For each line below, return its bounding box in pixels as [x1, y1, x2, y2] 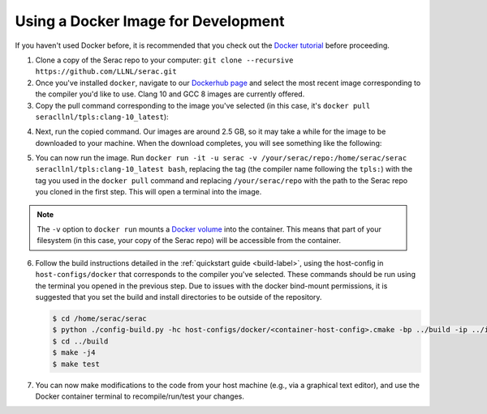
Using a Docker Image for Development [15, 12, 285, 30]
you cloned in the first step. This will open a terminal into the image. [35, 187, 262, 197]
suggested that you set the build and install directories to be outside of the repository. [35, 292, 322, 301]
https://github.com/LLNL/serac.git [35, 67, 178, 76]
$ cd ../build [52, 336, 109, 346]
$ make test [52, 359, 101, 369]
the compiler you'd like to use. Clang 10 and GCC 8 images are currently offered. [35, 89, 305, 99]
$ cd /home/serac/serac [52, 314, 148, 323]
